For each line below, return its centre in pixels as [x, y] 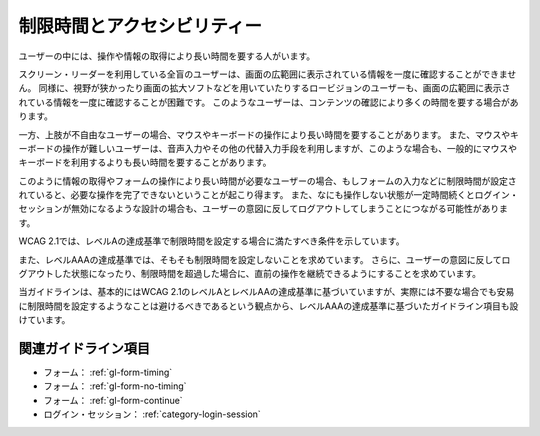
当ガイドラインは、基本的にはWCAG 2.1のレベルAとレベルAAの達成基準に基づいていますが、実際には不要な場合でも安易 [266, 292]
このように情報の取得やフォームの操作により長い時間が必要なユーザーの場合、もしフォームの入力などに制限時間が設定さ [267, 181]
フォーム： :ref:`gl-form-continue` [113, 400]
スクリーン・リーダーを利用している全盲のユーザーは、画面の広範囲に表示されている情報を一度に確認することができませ [267, 74]
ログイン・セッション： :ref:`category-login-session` [152, 414]
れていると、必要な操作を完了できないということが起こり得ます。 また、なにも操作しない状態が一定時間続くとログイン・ [268, 195]
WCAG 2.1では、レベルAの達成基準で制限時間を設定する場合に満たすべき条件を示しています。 [211, 241]
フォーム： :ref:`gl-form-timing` [108, 372]
